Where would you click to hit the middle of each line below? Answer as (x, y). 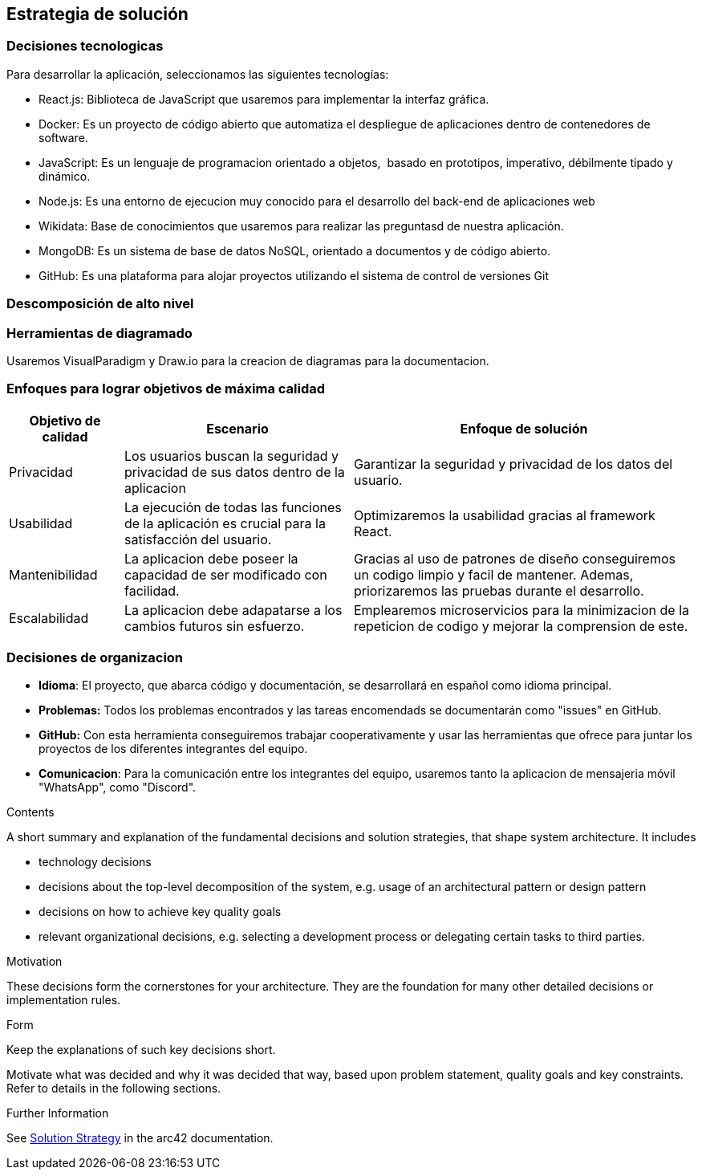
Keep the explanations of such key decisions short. (141, 1050)
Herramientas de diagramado (99, 333)
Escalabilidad (49, 618)
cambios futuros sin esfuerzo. (214, 626)
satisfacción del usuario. (198, 539)
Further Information (58, 1113)
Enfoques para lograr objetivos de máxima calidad (166, 389)
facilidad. (152, 590)
